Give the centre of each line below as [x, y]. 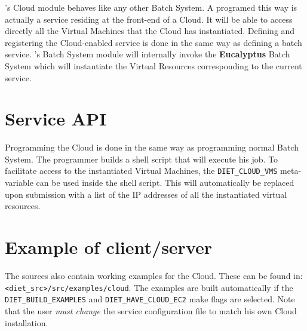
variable [19, 183]
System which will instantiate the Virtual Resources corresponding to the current [153, 65]
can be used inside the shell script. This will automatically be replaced [165, 183]
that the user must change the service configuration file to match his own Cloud [151, 310]
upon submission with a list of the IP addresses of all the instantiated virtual [146, 194]
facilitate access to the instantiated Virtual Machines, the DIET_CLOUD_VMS [141, 171]
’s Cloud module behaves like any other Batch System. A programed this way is [151, 7]
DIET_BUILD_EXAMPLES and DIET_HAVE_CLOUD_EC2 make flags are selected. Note [150, 299]
